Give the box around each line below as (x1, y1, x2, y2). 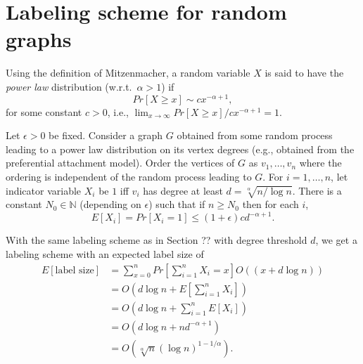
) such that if (148, 197, 205, 212)
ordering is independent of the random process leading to (6, 169, 252, 183)
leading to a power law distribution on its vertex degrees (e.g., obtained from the (6, 141, 355, 156)
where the (299, 155, 342, 170)
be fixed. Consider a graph (49, 128, 163, 143)
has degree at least (143, 183, 223, 197)
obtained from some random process (177, 128, 333, 143)
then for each (242, 197, 299, 212)
